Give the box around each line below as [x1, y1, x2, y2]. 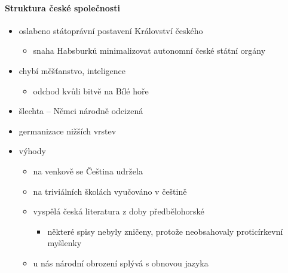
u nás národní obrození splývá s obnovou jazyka [33, 256, 209, 269]
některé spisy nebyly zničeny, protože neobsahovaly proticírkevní [47, 225, 283, 237]
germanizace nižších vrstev [19, 124, 117, 137]
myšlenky [47, 237, 82, 249]
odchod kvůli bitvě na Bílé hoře [33, 84, 149, 97]
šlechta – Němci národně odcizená [19, 105, 143, 117]
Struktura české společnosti [5, 1, 120, 14]
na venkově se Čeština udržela [33, 164, 143, 177]
